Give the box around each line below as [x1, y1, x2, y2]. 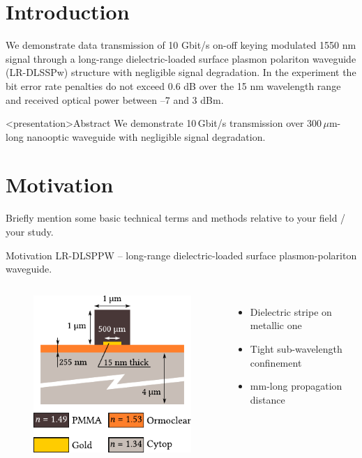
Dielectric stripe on [250, 304, 332, 319]
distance [250, 392, 285, 406]
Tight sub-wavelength [250, 341, 342, 356]
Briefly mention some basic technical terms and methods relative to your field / [6, 211, 346, 225]
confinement [250, 355, 302, 369]
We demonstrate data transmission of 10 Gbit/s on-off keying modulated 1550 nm [6, 38, 356, 52]
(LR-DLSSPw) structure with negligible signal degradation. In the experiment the [6, 65, 356, 79]
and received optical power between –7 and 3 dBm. [6, 92, 224, 107]
